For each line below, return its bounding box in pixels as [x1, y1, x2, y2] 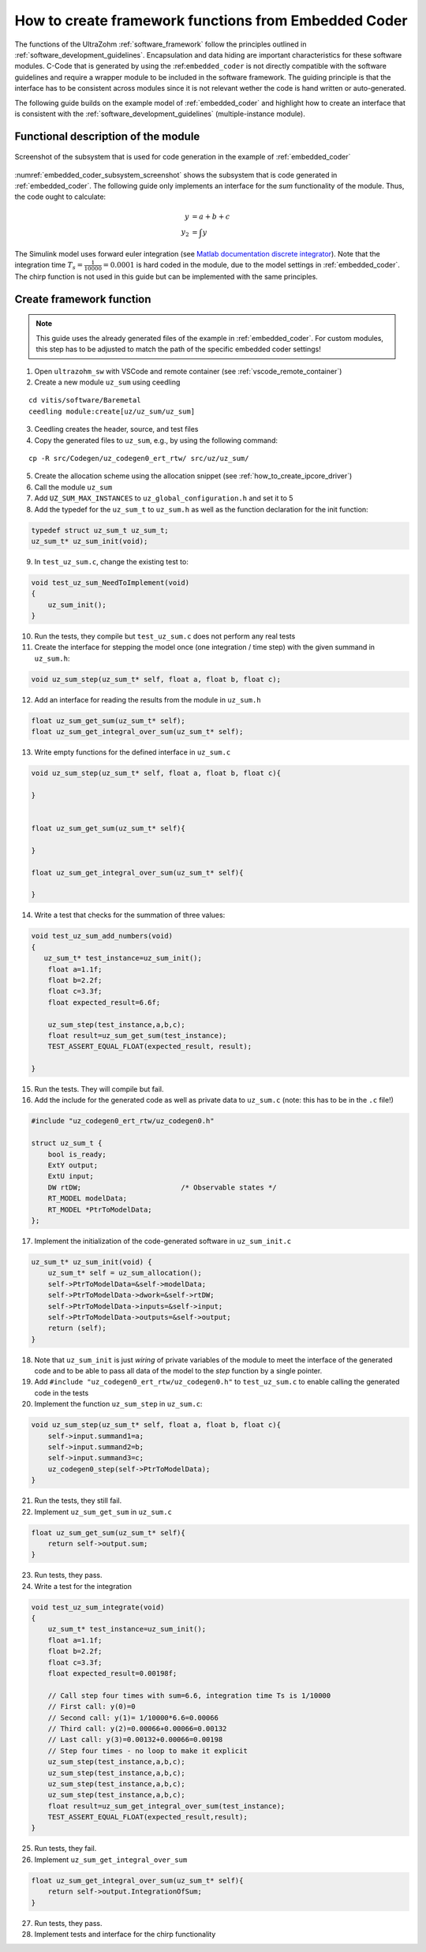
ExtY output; [47, 1161, 99, 1170]
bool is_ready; [47, 1149, 106, 1159]
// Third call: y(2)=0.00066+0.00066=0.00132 [47, 1724, 227, 1733]
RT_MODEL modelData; [47, 1194, 128, 1203]
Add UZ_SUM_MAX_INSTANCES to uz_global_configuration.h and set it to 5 [34, 493, 293, 503]
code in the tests [34, 1388, 89, 1397]
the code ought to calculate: [14, 192, 106, 201]
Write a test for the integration [34, 1581, 132, 1590]
